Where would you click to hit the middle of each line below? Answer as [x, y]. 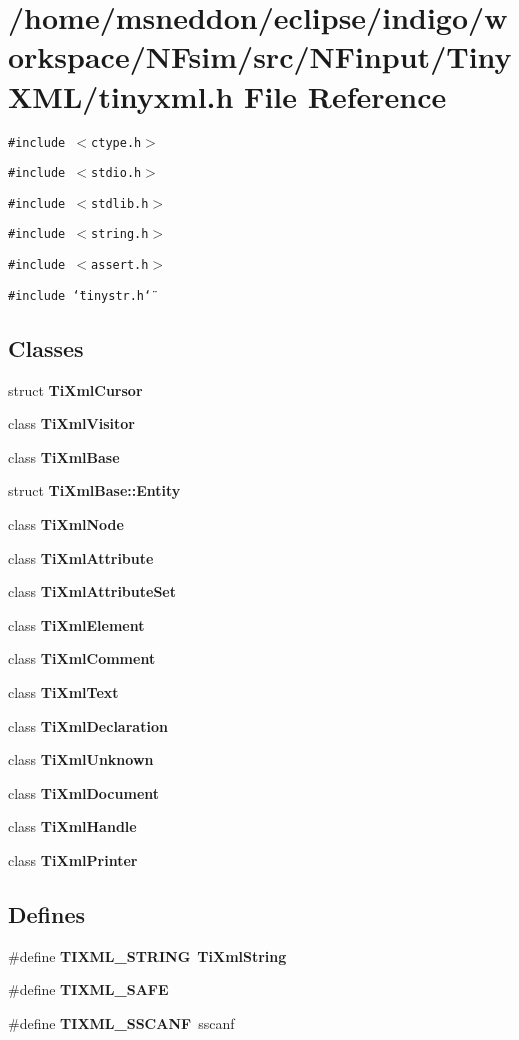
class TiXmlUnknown [81, 759]
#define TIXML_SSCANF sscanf [121, 1022]
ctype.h [116, 142]
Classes [46, 347]
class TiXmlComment [82, 658]
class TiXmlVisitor [71, 423]
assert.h [120, 265]
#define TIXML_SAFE [88, 989]
